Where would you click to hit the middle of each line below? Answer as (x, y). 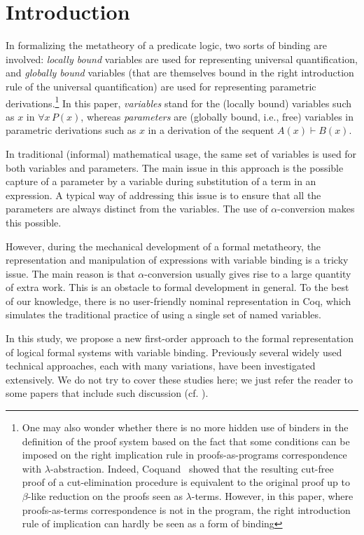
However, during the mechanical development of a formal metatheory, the (163, 246)
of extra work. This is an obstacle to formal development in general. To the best (177, 287)
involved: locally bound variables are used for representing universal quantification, (182, 59)
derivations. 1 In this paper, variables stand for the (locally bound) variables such (178, 102)
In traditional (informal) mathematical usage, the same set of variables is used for (181, 153)
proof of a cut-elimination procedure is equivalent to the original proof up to (186, 482)
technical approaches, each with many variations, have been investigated (161, 366)
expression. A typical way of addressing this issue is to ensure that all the (163, 195)
